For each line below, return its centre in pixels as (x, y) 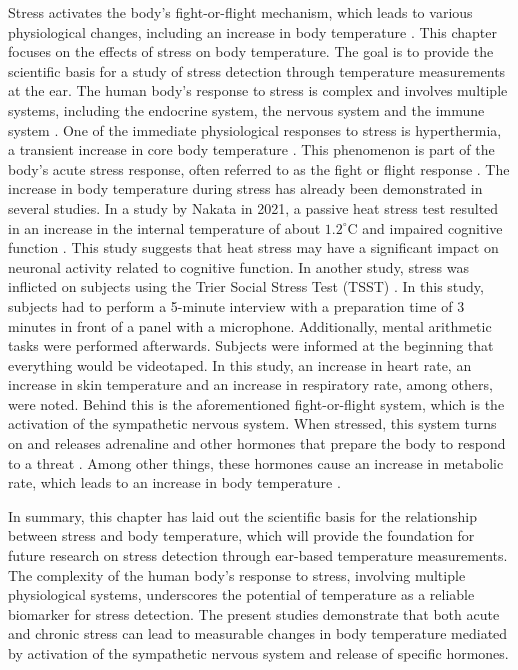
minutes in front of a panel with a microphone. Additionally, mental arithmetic (250, 325)
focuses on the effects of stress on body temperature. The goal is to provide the (251, 51)
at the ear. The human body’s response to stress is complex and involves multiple (258, 90)
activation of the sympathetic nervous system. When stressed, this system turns (252, 423)
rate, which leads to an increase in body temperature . (174, 482)
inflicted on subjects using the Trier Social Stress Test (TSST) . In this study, (246, 286)
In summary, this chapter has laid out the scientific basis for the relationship (242, 515)
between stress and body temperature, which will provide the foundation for (241, 535)
